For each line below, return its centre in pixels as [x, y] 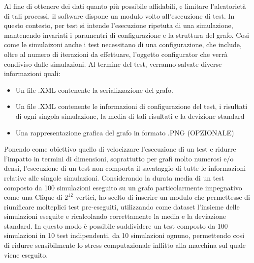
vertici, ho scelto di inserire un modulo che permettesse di [163, 197]
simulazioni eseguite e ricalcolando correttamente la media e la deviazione [115, 216]
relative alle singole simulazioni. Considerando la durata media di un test [114, 177]
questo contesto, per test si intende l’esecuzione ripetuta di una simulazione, [119, 25]
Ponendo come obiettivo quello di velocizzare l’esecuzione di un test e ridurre [120, 149]
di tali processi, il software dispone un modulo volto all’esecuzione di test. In [119, 15]
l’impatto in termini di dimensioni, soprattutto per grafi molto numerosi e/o [119, 158]
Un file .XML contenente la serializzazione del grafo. [94, 90]
